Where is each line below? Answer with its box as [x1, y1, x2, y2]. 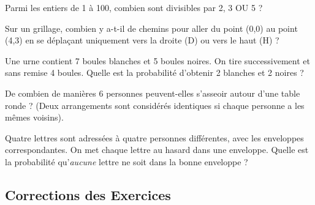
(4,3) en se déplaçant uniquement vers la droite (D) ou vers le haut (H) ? [5, 34, 279, 47]
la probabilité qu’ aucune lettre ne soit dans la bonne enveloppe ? [5, 155, 248, 168]
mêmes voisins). [5, 111, 64, 124]
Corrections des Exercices [5, 185, 171, 204]
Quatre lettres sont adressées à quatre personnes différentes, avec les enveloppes [5, 131, 304, 144]
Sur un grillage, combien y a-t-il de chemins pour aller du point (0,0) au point [5, 21, 298, 34]
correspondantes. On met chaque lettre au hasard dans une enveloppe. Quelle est [5, 143, 309, 156]
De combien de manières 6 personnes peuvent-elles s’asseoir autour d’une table [5, 86, 300, 99]
